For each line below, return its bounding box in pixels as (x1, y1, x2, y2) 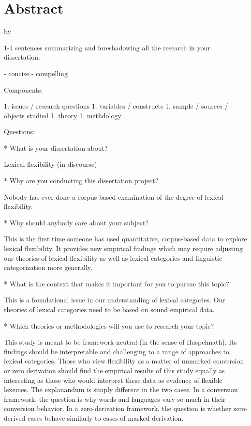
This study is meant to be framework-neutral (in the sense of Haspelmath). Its (4, 337, 237, 347)
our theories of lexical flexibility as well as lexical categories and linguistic (4, 252, 222, 263)
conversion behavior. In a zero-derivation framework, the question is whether (4, 403, 231, 413)
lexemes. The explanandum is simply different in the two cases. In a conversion (4, 384, 238, 394)
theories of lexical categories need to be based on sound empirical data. (4, 304, 215, 314)
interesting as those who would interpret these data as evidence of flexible (4, 375, 222, 385)
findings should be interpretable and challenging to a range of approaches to (4, 346, 229, 356)
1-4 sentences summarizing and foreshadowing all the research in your (4, 42, 210, 52)
